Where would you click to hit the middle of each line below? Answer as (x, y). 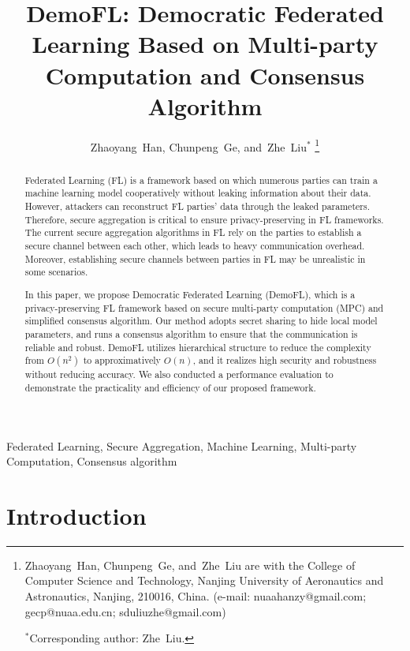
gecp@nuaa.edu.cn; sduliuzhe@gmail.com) (125, 611)
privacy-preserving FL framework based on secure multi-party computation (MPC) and (204, 307)
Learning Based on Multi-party (205, 44)
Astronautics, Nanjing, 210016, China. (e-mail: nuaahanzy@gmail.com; (196, 596)
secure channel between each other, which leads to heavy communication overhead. (195, 246)
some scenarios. (56, 272)
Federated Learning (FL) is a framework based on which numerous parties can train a (201, 180)
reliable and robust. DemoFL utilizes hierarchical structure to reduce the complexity (198, 347)
